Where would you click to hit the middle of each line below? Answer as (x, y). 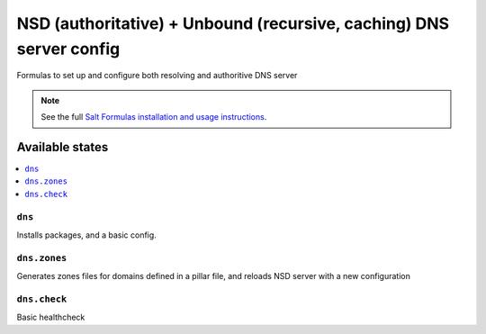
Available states (63, 147)
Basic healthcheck (51, 317)
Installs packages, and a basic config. (86, 235)
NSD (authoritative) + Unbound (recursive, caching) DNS (233, 23)
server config (68, 49)
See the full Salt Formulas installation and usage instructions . (154, 117)
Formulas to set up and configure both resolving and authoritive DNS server (157, 76)
